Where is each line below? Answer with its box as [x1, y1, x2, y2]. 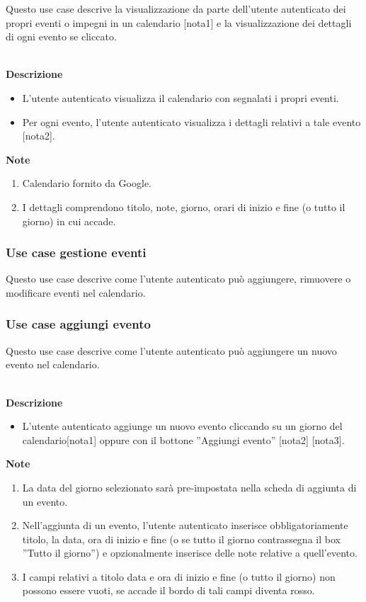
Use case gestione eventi [6, 244, 147, 261]
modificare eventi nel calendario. [6, 285, 146, 300]
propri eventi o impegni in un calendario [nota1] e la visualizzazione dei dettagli [6, 15, 352, 30]
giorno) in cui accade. [22, 213, 116, 228]
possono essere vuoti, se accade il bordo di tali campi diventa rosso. [22, 583, 315, 598]
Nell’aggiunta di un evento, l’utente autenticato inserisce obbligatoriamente [22, 518, 348, 533]
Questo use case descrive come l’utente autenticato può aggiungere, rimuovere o [6, 271, 351, 286]
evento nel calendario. [6, 357, 100, 372]
